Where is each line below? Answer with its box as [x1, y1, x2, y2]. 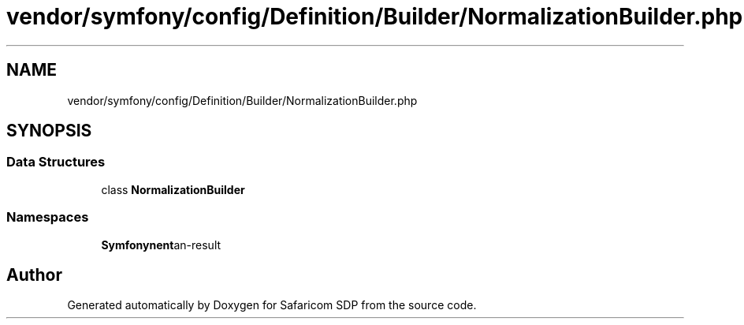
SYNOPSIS [6, 121, 92, 141]
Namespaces [6, 209, 89, 226]
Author [6, 264, 62, 285]
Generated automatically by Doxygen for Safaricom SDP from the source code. [67, 298, 477, 312]
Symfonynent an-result [101, 237, 221, 252]
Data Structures [6, 154, 106, 170]
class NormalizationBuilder [101, 182, 245, 196]
